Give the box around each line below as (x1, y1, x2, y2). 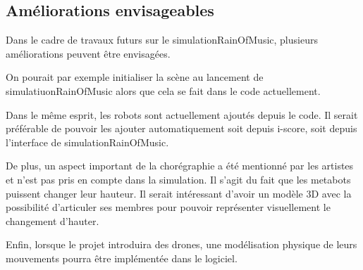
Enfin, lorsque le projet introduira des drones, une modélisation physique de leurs (6, 237, 357, 252)
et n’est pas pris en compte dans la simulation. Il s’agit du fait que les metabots (6, 172, 351, 186)
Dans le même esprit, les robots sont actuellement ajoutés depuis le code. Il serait (6, 107, 358, 122)
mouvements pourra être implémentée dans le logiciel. (6, 250, 238, 265)
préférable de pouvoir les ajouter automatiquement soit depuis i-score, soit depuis (6, 121, 357, 136)
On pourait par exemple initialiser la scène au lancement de (6, 70, 264, 84)
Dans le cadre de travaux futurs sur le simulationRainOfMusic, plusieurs (6, 32, 318, 47)
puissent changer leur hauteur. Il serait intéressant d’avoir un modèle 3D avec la (6, 186, 352, 200)
